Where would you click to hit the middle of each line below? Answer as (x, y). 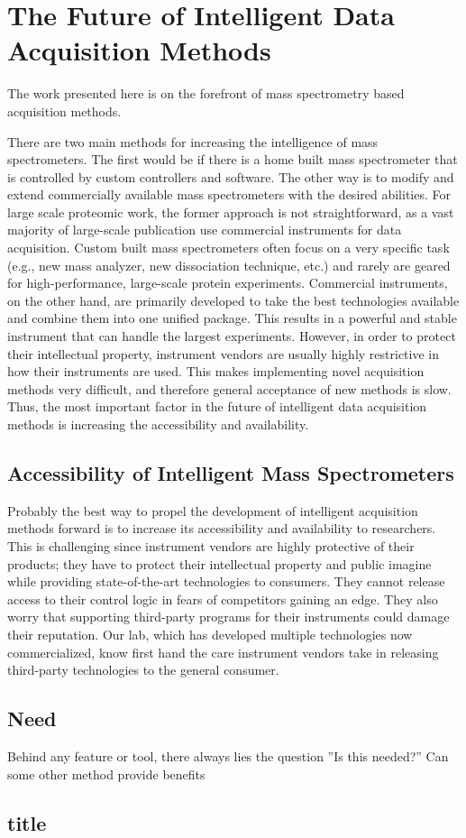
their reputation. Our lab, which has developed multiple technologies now (210, 634)
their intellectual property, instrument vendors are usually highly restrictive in (224, 353)
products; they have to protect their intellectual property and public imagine (219, 563)
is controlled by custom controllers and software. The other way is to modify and (231, 176)
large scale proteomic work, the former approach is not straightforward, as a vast (231, 212)
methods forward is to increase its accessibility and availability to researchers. (222, 528)
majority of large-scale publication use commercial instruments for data (205, 230)
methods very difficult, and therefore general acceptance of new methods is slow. (229, 388)
